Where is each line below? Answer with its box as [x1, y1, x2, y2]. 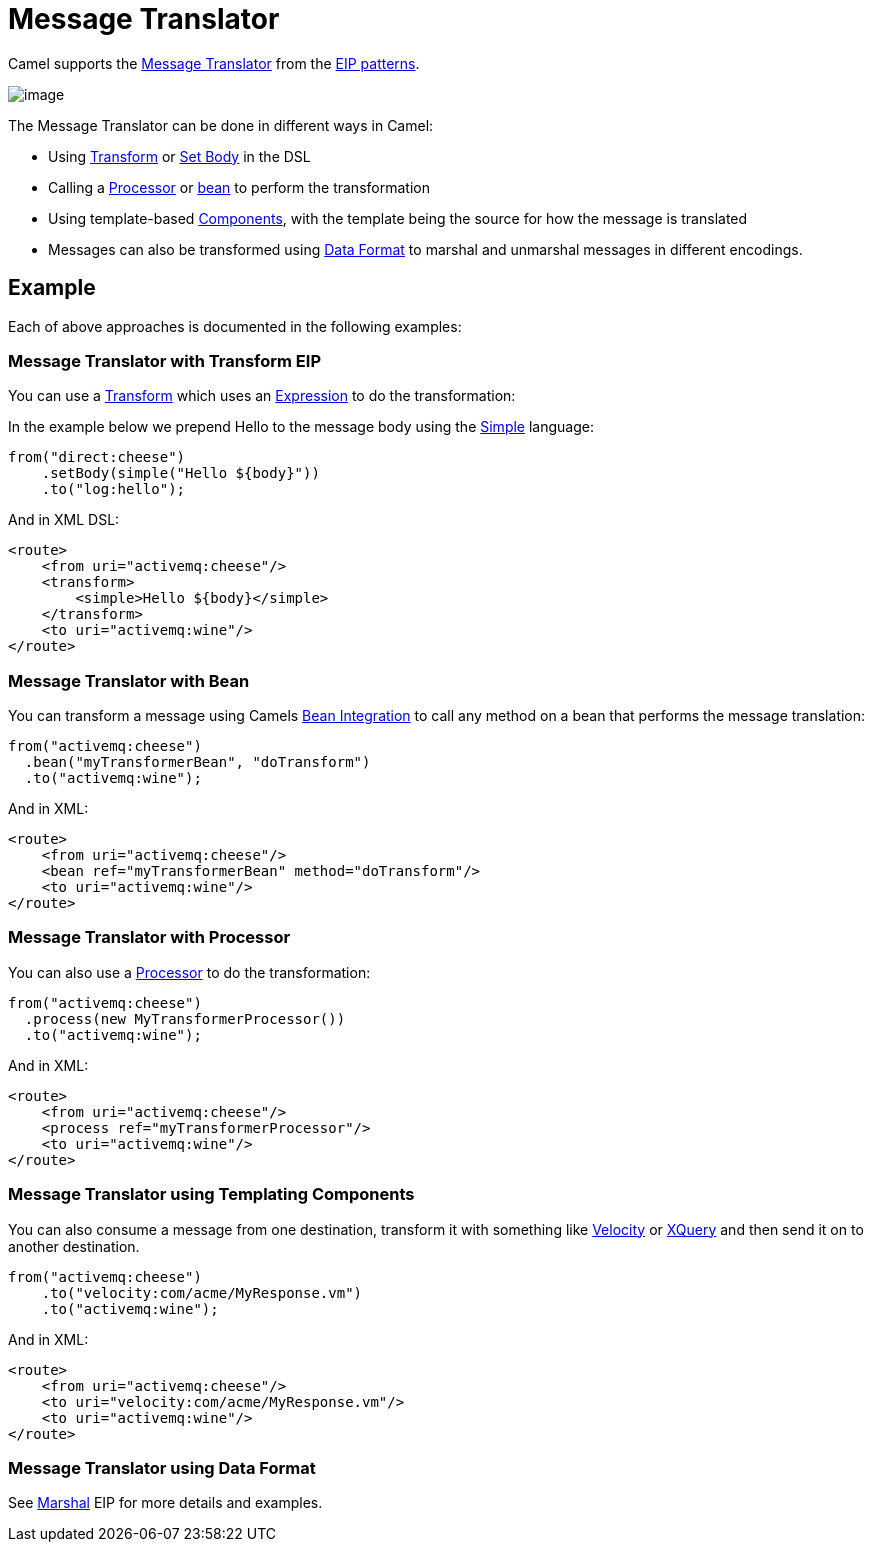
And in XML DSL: [8, 511, 120, 529]
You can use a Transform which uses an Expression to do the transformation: [8, 387, 516, 405]
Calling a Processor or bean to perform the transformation [48, 178, 430, 196]
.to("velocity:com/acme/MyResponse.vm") [41, 1284, 363, 1301]
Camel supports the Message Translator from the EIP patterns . [8, 54, 420, 72]
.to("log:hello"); [41, 481, 186, 498]
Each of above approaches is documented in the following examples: [8, 317, 462, 335]
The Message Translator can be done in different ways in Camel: [8, 116, 434, 134]
